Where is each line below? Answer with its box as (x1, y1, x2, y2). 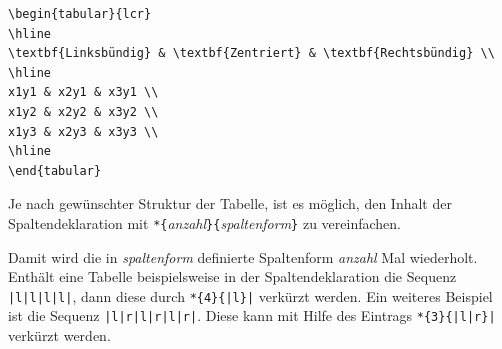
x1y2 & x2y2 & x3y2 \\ (8, 104, 159, 119)
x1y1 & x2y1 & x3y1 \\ (8, 85, 159, 100)
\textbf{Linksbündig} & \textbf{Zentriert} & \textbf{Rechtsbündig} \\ (8, 46, 495, 61)
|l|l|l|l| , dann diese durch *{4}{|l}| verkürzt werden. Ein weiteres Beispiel (8, 285, 493, 306)
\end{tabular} (8, 163, 102, 178)
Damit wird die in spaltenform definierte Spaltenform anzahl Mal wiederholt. (8, 246, 478, 267)
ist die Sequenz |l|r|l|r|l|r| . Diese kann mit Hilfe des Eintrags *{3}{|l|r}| (8, 305, 496, 326)
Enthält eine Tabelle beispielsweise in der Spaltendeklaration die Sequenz (8, 266, 457, 287)
